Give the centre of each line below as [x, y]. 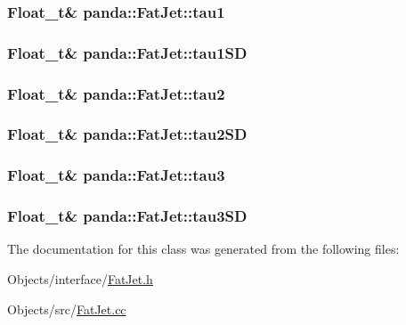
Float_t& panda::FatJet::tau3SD [127, 216]
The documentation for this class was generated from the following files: [203, 249]
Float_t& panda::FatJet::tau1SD [127, 52]
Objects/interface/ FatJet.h [80, 279]
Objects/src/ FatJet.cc [67, 309]
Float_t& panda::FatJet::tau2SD [127, 134]
